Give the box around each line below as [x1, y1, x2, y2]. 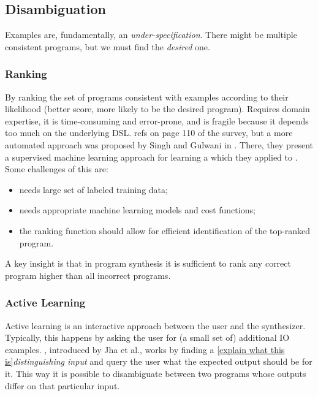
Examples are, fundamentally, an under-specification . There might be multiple [5, 28, 297, 41]
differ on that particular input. [5, 379, 120, 392]
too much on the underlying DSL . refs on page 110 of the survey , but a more [5, 126, 293, 139]
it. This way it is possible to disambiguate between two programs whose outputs [5, 367, 306, 379]
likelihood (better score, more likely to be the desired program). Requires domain [5, 102, 310, 115]
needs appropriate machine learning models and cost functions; [19, 204, 256, 216]
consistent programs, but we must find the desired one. [5, 40, 210, 53]
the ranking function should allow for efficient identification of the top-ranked [19, 224, 311, 237]
